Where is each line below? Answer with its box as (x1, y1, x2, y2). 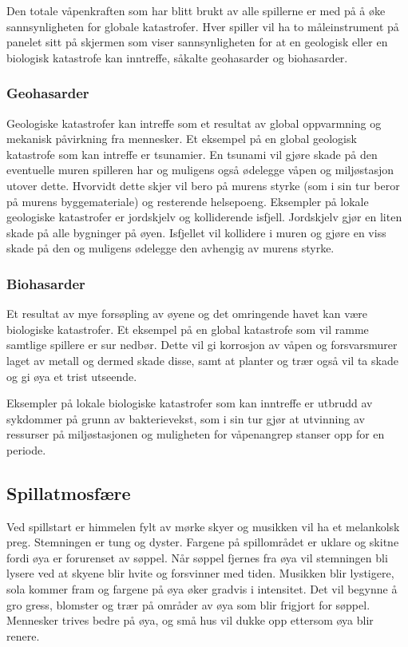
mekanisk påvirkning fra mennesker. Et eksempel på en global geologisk (6, 130, 357, 147)
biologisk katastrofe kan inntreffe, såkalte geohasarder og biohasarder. (6, 49, 348, 65)
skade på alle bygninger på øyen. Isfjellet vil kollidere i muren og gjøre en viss (6, 224, 386, 240)
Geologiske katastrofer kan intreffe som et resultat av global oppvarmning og (6, 114, 382, 131)
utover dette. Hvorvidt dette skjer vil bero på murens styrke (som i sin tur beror (6, 177, 400, 193)
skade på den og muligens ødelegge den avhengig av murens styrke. (6, 240, 335, 256)
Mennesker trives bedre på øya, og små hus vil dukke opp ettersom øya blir (6, 612, 374, 629)
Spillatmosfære (6, 480, 131, 505)
